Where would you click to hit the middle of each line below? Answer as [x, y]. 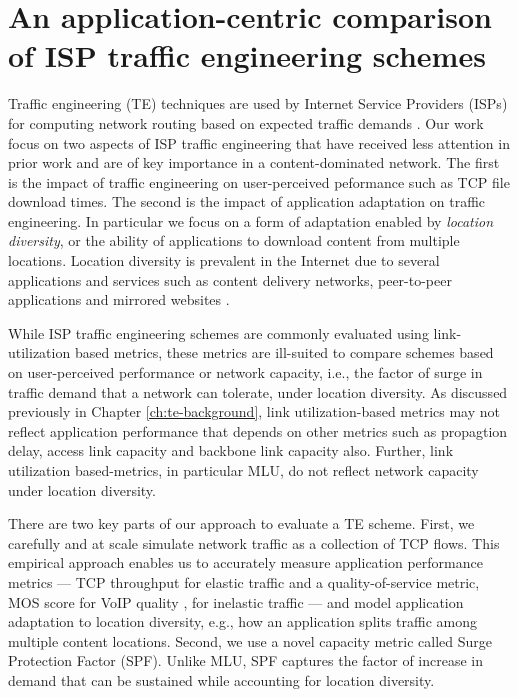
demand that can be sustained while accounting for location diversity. [221, 679]
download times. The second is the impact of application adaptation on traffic [247, 201]
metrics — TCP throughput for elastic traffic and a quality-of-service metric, [244, 581]
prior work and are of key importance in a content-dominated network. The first [254, 162]
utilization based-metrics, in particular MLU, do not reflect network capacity [243, 470]
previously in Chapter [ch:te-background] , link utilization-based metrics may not [254, 411]
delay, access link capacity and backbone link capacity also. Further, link [231, 450]
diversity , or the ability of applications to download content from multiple [234, 240]
